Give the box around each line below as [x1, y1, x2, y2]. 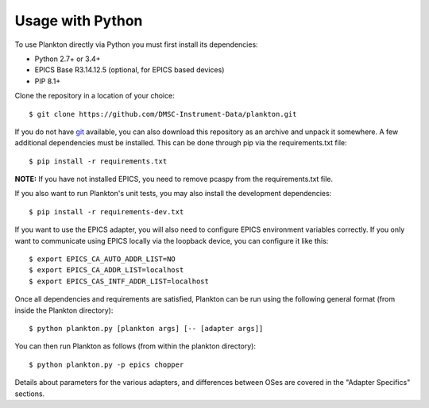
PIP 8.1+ [34, 76, 61, 86]
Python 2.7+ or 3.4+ [34, 54, 101, 64]
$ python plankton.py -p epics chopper [29, 360, 184, 369]
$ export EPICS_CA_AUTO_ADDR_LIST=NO [29, 255, 176, 264]
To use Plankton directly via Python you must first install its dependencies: [14, 40, 258, 49]
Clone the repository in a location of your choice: [14, 91, 175, 101]
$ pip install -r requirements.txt [29, 156, 168, 166]
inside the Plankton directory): [14, 306, 114, 315]
